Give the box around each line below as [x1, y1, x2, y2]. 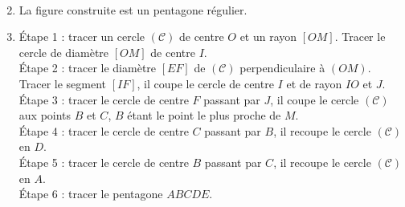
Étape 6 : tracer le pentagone [18, 185, 163, 202]
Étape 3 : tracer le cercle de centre [18, 91, 189, 108]
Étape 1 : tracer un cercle [18, 28, 145, 45]
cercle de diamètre [18, 43, 109, 60]
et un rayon [239, 28, 297, 45]
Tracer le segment [18, 75, 107, 91]
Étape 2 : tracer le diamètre [18, 59, 157, 76]
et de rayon [286, 75, 342, 91]
